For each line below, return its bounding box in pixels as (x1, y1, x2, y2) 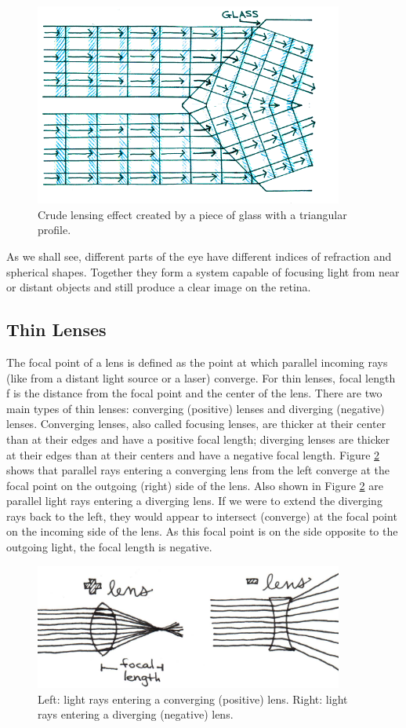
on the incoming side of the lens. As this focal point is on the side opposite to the (6, 523, 398, 540)
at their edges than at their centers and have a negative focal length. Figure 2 (6, 446, 380, 463)
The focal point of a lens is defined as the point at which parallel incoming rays (6, 353, 388, 370)
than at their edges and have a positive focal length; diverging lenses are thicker (6, 430, 390, 447)
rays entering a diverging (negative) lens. (38, 706, 234, 723)
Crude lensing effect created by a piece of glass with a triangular (38, 206, 347, 222)
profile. (38, 221, 71, 238)
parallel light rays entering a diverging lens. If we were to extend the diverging (6, 492, 382, 509)
